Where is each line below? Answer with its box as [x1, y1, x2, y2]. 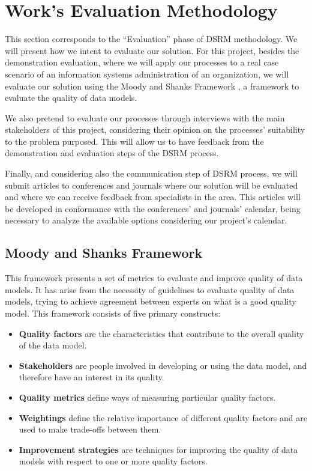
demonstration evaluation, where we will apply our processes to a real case [5, 56, 279, 68]
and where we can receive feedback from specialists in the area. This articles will [5, 190, 301, 203]
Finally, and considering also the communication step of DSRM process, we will [5, 167, 298, 180]
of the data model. [19, 339, 87, 351]
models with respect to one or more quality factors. [19, 455, 208, 467]
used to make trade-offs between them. [19, 423, 161, 436]
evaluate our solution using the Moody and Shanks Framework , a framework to [5, 79, 299, 92]
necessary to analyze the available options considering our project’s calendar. [5, 214, 287, 226]
